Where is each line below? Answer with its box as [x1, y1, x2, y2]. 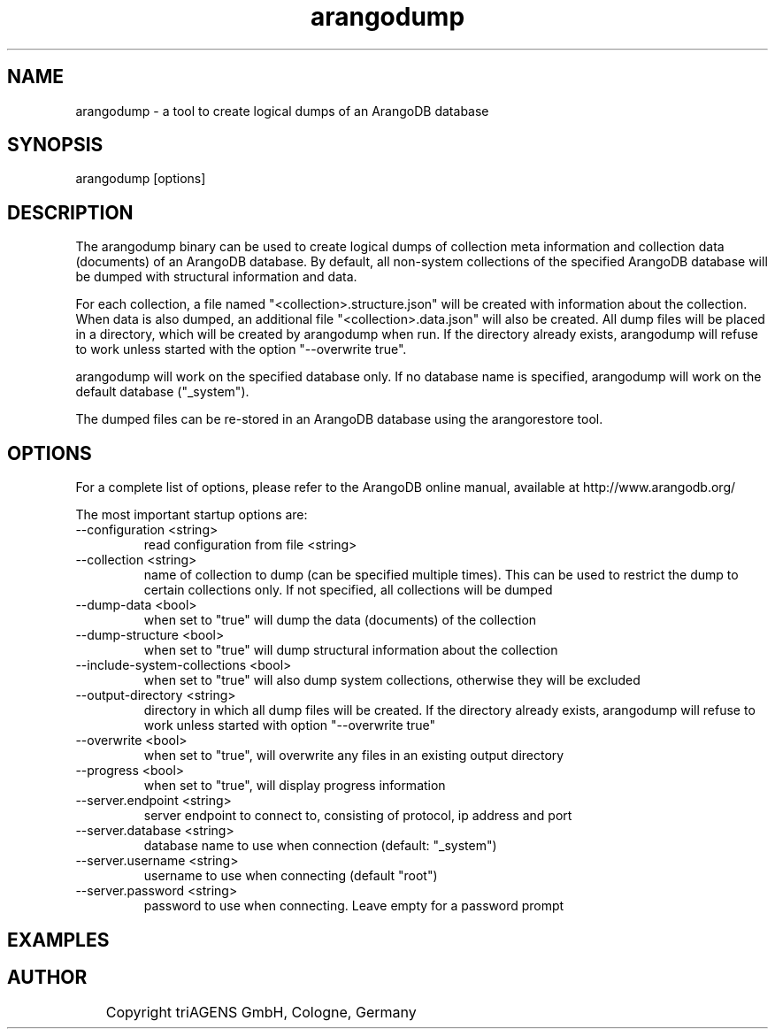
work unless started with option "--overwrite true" [143, 718, 436, 733]
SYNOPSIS [7, 134, 104, 157]
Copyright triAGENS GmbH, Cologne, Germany [105, 1003, 417, 1022]
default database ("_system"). [75, 384, 249, 400]
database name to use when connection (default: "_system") [143, 838, 497, 854]
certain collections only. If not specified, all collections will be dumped [143, 582, 553, 598]
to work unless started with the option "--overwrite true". [75, 341, 407, 357]
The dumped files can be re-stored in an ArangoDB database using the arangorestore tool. [75, 411, 603, 427]
